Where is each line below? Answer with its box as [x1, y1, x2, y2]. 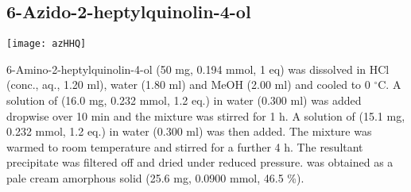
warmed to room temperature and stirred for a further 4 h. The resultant [6, 138, 363, 155]
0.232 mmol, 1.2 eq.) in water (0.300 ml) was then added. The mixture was [6, 123, 372, 140]
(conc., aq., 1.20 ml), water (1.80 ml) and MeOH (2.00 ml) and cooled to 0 [6, 76, 370, 93]
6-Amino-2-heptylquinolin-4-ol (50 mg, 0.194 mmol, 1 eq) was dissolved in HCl [6, 60, 390, 77]
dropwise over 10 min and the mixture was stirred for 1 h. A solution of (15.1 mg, [6, 107, 405, 124]
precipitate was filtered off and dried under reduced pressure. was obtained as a [6, 154, 394, 171]
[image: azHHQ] [6, 38, 87, 50]
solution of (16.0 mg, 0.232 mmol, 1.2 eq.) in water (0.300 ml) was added [6, 92, 362, 109]
